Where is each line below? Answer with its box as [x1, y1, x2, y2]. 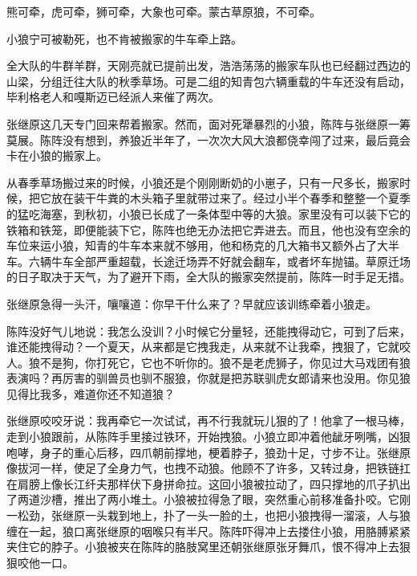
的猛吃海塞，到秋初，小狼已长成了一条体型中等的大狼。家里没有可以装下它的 [6, 205, 411, 222]
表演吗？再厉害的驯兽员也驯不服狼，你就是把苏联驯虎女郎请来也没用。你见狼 [6, 370, 411, 386]
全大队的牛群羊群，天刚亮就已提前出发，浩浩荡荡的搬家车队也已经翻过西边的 [6, 57, 411, 74]
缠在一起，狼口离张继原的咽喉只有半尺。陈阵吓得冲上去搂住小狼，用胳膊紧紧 [6, 522, 411, 539]
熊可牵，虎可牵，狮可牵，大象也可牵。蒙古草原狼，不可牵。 [6, 3, 321, 19]
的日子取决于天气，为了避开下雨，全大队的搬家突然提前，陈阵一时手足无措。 [6, 268, 411, 285]
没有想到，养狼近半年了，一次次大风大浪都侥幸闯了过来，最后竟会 [62, 131, 411, 148]
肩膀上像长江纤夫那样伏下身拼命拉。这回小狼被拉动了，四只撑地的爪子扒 [17, 475, 399, 492]
